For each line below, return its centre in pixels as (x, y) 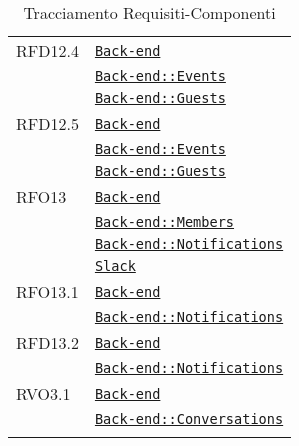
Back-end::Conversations (189, 419)
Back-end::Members (164, 222)
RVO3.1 (43, 393)
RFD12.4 (47, 50)
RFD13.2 (47, 342)
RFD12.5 (47, 123)
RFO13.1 (47, 291)
